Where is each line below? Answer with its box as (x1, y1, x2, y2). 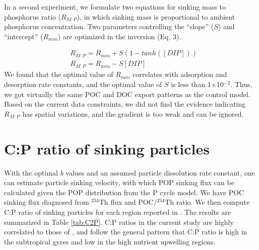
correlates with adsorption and (133, 69, 227, 79)
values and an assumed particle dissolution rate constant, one (66, 167, 255, 178)
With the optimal (4, 167, 58, 178)
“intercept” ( (4, 31, 43, 41)
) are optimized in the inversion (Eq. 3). (57, 31, 181, 41)
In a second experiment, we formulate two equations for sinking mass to (4, 2, 226, 12)
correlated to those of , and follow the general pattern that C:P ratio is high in (4, 226, 247, 237)
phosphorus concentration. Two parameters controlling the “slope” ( (4, 21, 214, 32)
